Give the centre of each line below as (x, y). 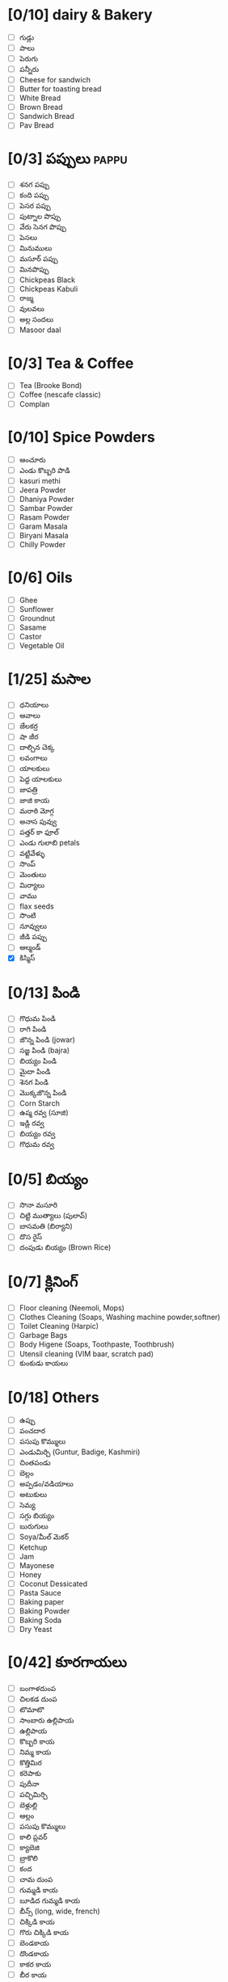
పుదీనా (29, 1784)
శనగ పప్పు (34, 184)
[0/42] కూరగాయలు (67, 1662)
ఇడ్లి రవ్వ (32, 1123)
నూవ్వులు (33, 926)
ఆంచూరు (32, 459)
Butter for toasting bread (60, 89)
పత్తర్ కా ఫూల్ (39, 832)
